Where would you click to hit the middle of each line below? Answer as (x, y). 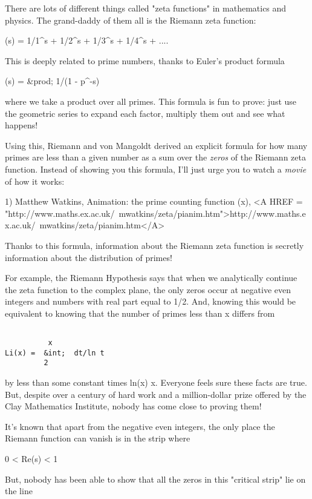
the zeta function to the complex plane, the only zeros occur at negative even (148, 289)
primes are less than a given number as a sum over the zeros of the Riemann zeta (155, 157)
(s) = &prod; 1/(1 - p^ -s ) (52, 81)
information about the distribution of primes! (89, 257)
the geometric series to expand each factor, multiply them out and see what (145, 113)
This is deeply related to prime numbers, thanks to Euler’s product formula (145, 60)
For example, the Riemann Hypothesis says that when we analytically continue (151, 278)
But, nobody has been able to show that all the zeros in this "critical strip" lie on (155, 479)
